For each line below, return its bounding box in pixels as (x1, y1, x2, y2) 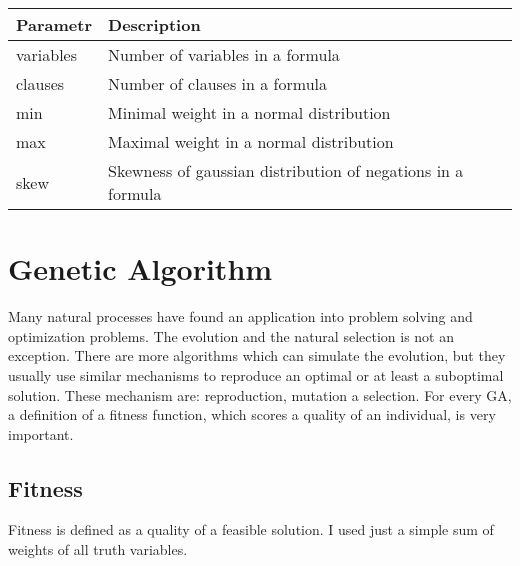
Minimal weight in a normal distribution (108, 101, 391, 124)
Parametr (16, 13, 93, 36)
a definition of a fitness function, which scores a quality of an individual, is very (8, 404, 496, 425)
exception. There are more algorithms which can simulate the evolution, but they (8, 345, 506, 366)
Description (108, 13, 201, 36)
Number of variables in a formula (108, 43, 340, 66)
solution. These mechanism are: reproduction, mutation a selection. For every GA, (8, 384, 512, 405)
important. (8, 423, 74, 444)
